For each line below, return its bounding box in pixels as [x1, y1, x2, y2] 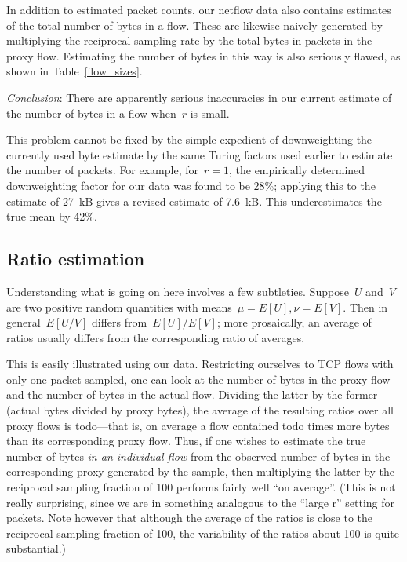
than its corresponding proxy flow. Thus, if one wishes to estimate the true [6, 432, 366, 449]
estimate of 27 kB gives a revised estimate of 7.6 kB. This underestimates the [6, 192, 382, 209]
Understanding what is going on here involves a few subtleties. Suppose [6, 283, 349, 299]
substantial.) [6, 540, 67, 557]
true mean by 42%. [6, 208, 97, 224]
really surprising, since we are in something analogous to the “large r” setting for [6, 494, 394, 510]
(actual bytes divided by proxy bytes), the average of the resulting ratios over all [6, 402, 394, 418]
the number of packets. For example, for [6, 162, 198, 178]
